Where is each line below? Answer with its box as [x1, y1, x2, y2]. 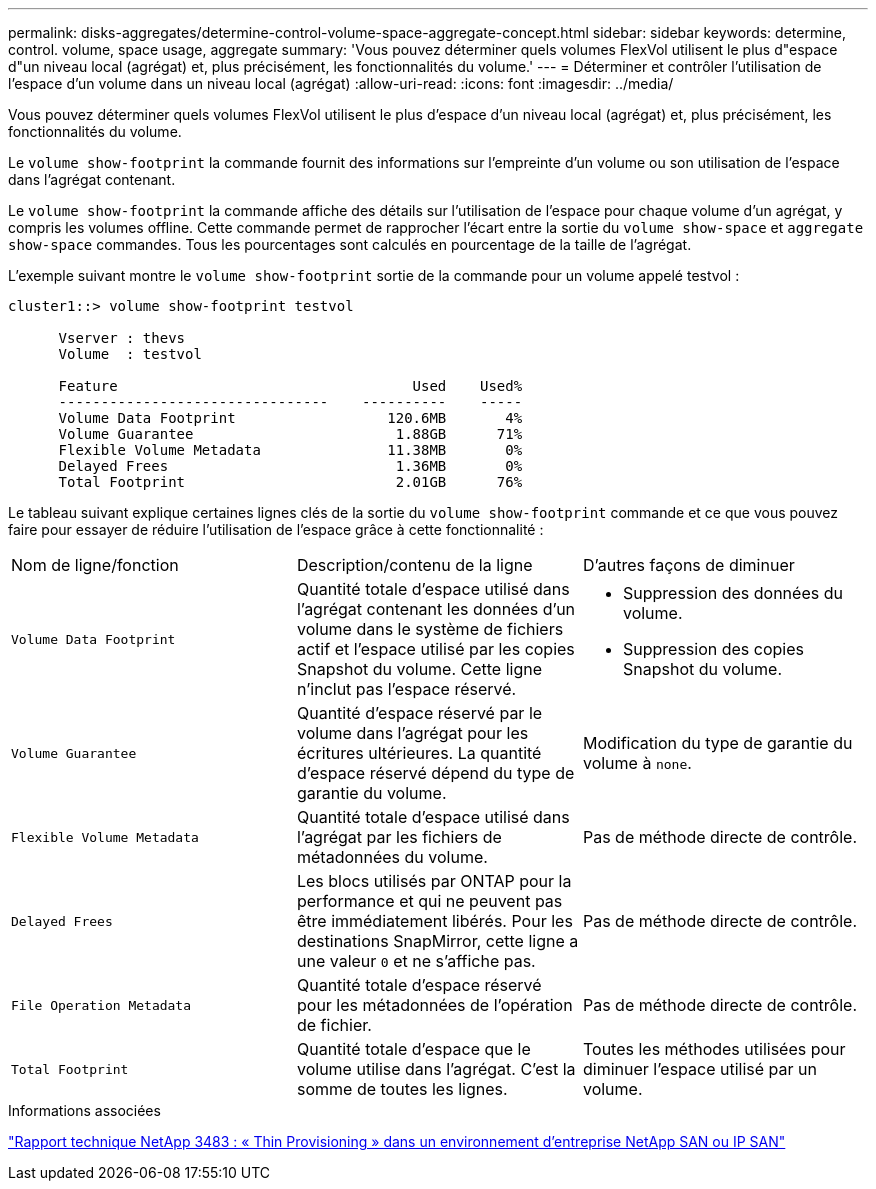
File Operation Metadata [11, 997, 192, 1013]
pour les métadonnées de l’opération [296, 995, 573, 1015]
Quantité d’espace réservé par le [296, 703, 543, 723]
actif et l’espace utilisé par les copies [296, 639, 575, 659]
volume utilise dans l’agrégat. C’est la [296, 1059, 576, 1079]
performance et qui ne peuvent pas [296, 891, 563, 911]
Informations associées [8, 1102, 161, 1119]
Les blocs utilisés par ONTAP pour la [296, 871, 572, 891]
